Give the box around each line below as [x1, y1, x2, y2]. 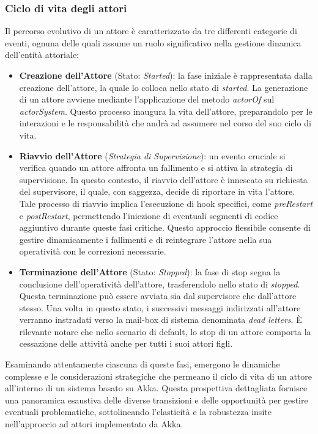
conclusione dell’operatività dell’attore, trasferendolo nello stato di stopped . [19, 277, 300, 290]
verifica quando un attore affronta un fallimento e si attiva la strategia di [19, 161, 293, 174]
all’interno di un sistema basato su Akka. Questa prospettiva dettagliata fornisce [5, 382, 308, 394]
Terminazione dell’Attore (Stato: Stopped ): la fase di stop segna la [19, 265, 281, 278]
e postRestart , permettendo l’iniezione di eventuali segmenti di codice [19, 209, 278, 222]
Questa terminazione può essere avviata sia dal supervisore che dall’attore [19, 289, 297, 302]
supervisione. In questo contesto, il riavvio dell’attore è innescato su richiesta [19, 173, 308, 186]
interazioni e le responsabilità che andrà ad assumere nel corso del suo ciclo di [19, 117, 311, 129]
